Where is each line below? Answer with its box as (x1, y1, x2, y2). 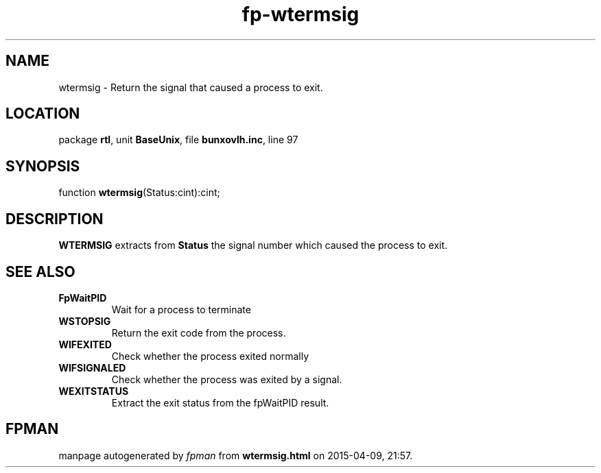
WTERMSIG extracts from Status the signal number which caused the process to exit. (58, 239, 448, 252)
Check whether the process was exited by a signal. (111, 373, 342, 385)
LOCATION (5, 105, 80, 123)
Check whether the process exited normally (111, 350, 309, 362)
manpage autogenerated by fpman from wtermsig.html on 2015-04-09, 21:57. (58, 449, 413, 461)
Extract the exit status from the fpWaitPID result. (111, 396, 329, 409)
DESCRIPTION (5, 210, 104, 228)
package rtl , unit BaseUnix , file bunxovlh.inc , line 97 (58, 134, 298, 146)
